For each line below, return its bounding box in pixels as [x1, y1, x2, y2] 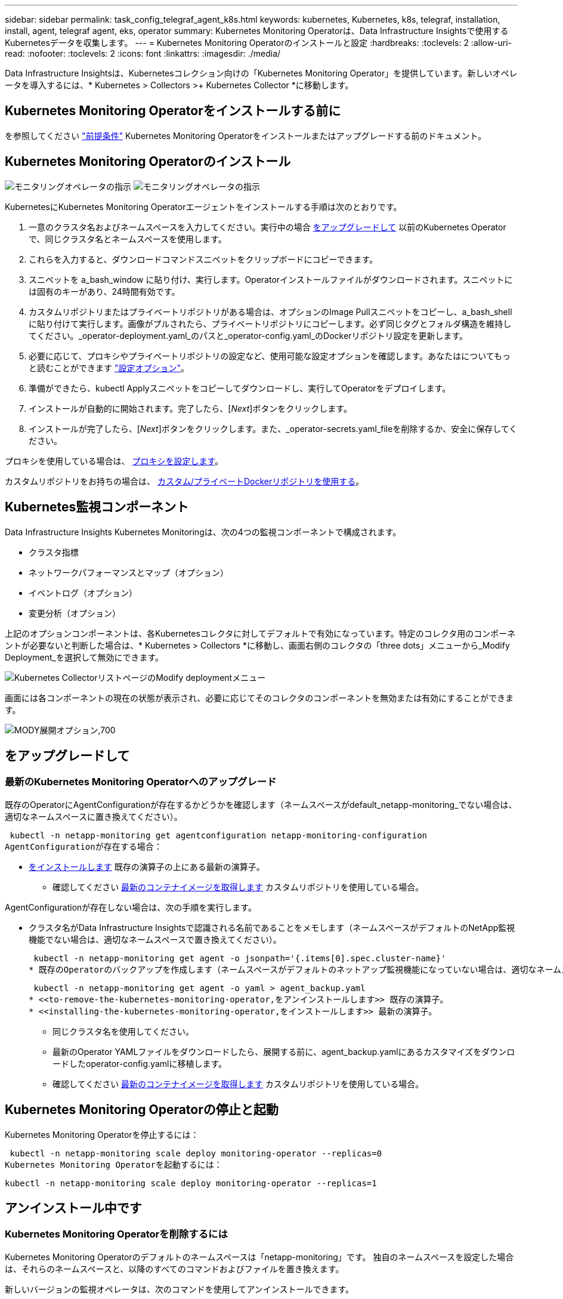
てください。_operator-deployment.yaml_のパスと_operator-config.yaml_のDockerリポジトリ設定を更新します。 [29, 330, 468, 341]
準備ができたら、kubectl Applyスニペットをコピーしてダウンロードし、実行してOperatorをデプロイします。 [29, 382, 451, 393]
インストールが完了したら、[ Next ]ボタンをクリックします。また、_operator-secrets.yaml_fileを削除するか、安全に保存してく [29, 423, 518, 434]
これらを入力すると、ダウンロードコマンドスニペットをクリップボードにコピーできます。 [29, 254, 378, 264]
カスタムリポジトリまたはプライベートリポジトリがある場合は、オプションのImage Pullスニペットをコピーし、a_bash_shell [29, 306, 512, 317]
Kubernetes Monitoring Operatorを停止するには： [5, 1129, 199, 1140]
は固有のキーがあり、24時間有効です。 [29, 286, 180, 297]
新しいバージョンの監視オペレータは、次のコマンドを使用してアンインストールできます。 [5, 1283, 354, 1294]
